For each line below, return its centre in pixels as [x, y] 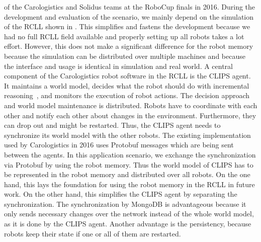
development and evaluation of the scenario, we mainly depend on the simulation [129, 16]
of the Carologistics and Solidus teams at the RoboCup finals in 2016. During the [130, 7]
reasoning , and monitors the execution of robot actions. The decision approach [127, 95]
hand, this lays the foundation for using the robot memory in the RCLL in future [129, 184]
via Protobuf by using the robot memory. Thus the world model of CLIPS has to [129, 164]
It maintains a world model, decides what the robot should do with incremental [127, 85]
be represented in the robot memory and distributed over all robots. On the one [127, 174]
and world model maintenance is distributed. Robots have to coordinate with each [131, 105]
